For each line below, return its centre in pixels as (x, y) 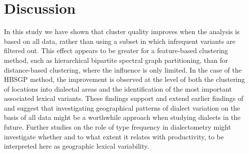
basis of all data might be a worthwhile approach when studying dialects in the (122, 117)
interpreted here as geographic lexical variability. (77, 146)
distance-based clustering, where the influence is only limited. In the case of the (123, 69)
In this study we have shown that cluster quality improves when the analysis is (122, 31)
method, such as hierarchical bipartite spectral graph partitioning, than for (116, 60)
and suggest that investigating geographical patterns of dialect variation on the (122, 107)
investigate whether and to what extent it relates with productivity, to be (114, 136)
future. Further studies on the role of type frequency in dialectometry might (117, 127)
